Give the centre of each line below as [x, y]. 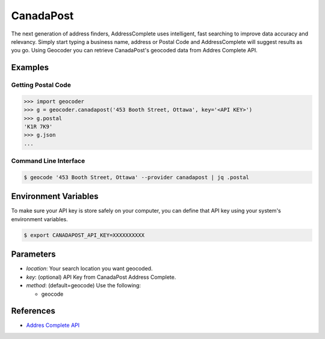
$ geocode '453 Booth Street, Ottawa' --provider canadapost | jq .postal [137, 177]
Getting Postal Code [41, 85]
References [33, 311]
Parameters [33, 255]
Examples [30, 68]
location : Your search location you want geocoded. [89, 269]
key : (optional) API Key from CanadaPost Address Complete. [101, 277]
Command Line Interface [48, 161]
